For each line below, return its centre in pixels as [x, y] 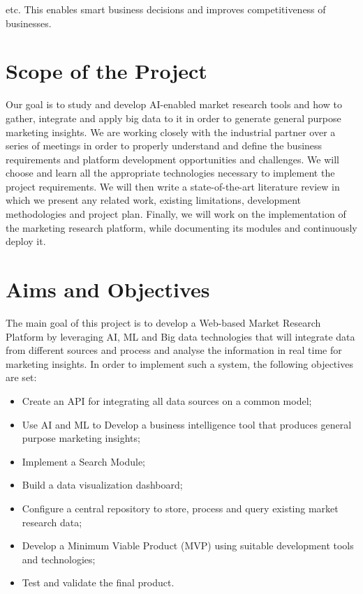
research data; [52, 522]
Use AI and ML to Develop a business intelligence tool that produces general [187, 424]
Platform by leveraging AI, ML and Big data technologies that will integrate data [180, 336]
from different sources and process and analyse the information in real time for [174, 350]
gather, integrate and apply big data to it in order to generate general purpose [173, 118]
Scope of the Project [106, 71]
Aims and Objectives [108, 289]
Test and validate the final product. [98, 582]
